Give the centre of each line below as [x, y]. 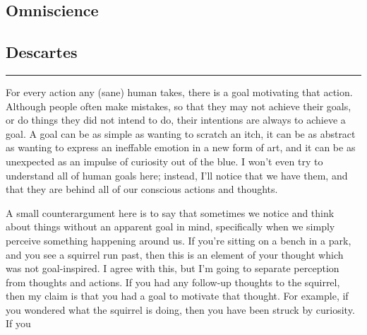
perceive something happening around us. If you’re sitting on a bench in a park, [179, 240]
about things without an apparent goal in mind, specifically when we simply [170, 227]
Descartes [42, 52]
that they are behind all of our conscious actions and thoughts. [142, 189]
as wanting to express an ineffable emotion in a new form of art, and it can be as [181, 147]
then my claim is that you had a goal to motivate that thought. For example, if [177, 296]
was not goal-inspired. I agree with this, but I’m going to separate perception [173, 268]
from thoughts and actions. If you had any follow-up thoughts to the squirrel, [173, 282]
